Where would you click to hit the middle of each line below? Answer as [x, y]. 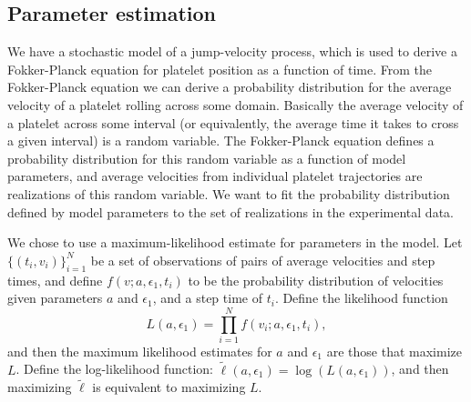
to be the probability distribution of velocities [316, 280]
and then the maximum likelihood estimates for [140, 351]
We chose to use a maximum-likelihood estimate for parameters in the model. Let [235, 242]
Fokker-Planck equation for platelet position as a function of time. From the [220, 69]
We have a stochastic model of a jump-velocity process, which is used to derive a [232, 51]
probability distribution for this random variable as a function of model [207, 158]
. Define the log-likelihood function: [114, 369]
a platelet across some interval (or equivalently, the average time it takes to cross [233, 122]
